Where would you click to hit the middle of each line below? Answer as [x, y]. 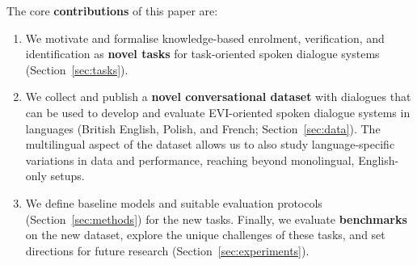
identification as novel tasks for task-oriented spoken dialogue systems [202, 54]
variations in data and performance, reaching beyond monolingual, [190, 160]
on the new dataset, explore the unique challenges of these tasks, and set [205, 235]
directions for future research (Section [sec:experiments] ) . [167, 250]
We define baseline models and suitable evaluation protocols [174, 202]
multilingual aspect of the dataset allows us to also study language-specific [210, 144]
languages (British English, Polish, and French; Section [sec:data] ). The [203, 128]
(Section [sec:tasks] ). [77, 69]
